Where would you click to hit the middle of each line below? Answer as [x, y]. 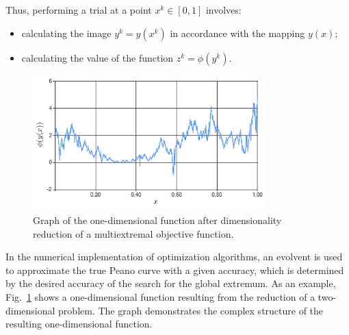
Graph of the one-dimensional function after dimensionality [157, 220]
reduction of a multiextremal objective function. [133, 233]
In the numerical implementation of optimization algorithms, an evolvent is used [174, 257]
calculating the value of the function [98, 57]
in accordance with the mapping [237, 33]
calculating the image [66, 33]
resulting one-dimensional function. [79, 324]
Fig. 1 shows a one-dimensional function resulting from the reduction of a [160, 297]
